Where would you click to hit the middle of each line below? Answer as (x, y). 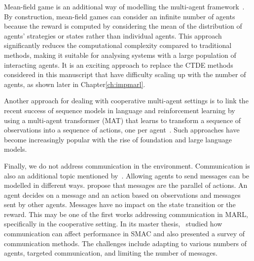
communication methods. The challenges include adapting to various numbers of (125, 243)
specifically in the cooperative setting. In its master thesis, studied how (113, 224)
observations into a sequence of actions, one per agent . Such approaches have (122, 130)
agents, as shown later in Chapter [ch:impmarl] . (75, 84)
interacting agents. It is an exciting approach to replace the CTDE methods (119, 65)
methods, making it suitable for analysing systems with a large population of (120, 55)
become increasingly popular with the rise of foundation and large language (118, 139)
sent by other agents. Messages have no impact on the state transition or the (120, 204)
